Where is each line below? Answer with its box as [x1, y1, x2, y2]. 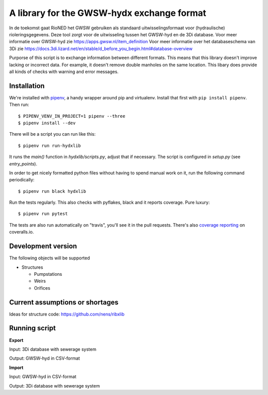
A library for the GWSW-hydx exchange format [9, 7, 206, 18]
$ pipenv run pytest [18, 211, 68, 217]
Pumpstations [34, 271, 62, 277]
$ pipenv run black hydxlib [18, 188, 86, 194]
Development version [9, 242, 77, 250]
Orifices [34, 285, 51, 291]
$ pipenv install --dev [18, 120, 76, 126]
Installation [9, 81, 45, 90]
